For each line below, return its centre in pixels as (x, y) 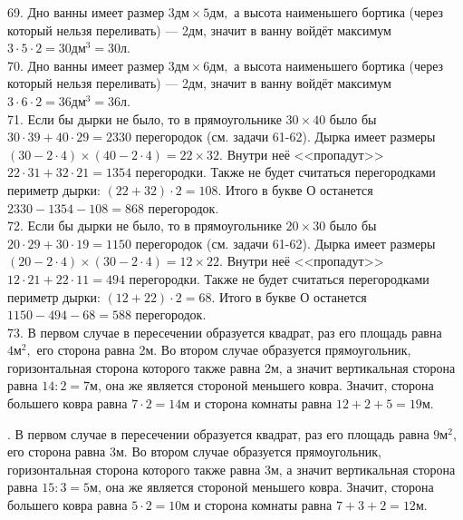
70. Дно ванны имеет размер (86, 65)
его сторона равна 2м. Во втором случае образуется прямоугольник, (224, 350)
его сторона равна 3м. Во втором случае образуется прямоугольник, (194, 451)
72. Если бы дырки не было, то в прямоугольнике (145, 226)
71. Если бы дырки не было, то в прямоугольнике (145, 118)
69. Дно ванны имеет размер (86, 12)
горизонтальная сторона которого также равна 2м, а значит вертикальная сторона (231, 367)
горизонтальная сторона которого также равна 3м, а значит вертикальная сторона (231, 469)
